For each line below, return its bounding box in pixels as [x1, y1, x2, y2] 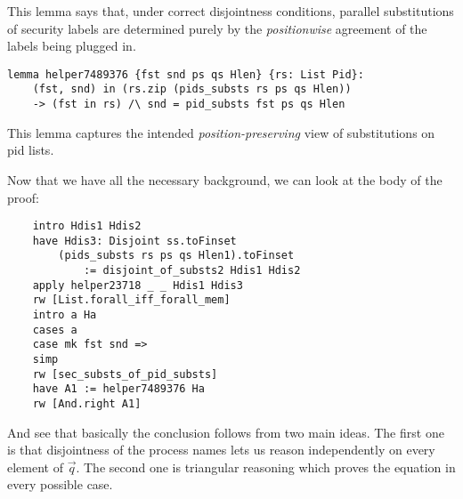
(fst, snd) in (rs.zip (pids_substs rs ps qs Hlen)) [32, 83, 352, 96]
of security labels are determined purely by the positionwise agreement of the [7, 19, 427, 37]
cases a [32, 323, 77, 336]
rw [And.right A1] [32, 398, 142, 410]
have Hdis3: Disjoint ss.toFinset [32, 234, 237, 247]
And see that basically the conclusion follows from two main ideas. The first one [7, 423, 444, 441]
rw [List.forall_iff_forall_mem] [32, 294, 231, 307]
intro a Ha [32, 309, 97, 322]
